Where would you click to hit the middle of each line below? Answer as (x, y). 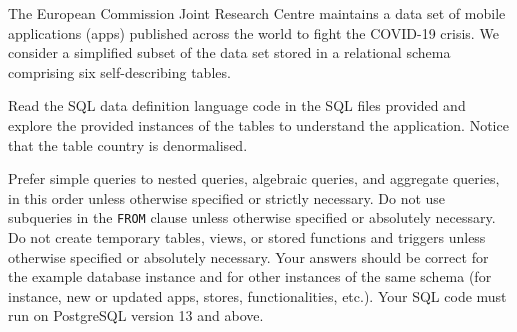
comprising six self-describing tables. (119, 71)
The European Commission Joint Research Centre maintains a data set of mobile (257, 13)
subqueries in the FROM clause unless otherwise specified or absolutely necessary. (252, 217)
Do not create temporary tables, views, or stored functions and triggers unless (247, 237)
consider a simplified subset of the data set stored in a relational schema (229, 52)
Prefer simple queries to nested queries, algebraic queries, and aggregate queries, (254, 178)
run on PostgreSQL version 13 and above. (136, 315)
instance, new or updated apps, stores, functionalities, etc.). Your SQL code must (257, 295)
